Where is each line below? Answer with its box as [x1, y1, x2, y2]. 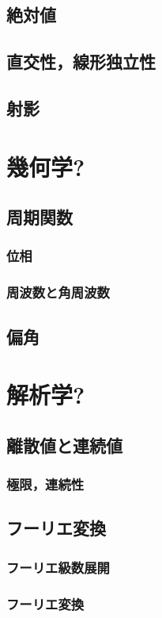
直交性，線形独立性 [6, 49, 156, 74]
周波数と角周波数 [6, 282, 110, 302]
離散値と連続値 [6, 432, 122, 457]
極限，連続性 [6, 474, 85, 494]
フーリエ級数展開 [6, 557, 110, 577]
